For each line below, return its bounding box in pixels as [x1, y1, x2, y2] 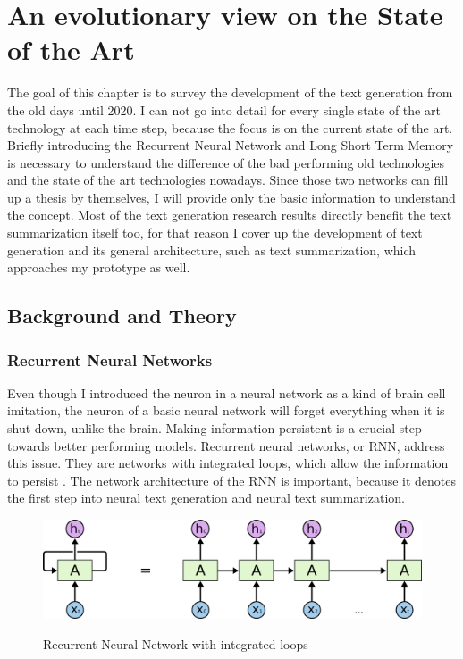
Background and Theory [7, 302, 237, 329]
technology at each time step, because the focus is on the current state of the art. [7, 118, 453, 137]
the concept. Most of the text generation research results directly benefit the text [7, 205, 452, 224]
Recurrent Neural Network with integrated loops [43, 634, 308, 653]
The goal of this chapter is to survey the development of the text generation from [7, 83, 453, 102]
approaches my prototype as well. [7, 258, 190, 277]
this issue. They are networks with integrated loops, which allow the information [7, 454, 449, 472]
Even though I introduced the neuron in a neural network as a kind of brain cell [7, 383, 446, 402]
